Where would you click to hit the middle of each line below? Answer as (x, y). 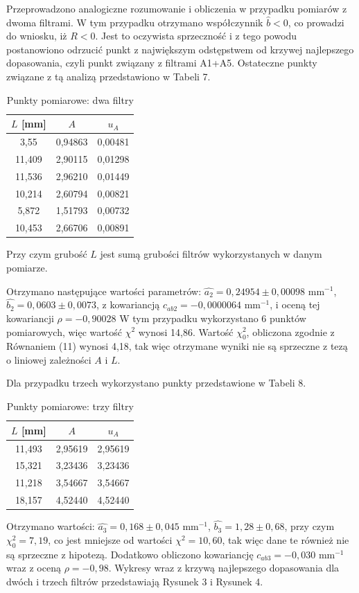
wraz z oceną (34, 568)
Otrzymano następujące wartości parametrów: (104, 291)
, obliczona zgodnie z (290, 331)
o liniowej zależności (49, 359)
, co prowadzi (316, 22)
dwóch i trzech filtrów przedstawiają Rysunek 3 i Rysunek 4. (135, 581)
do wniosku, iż (37, 36)
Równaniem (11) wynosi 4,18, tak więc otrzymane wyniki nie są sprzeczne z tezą (177, 346)
